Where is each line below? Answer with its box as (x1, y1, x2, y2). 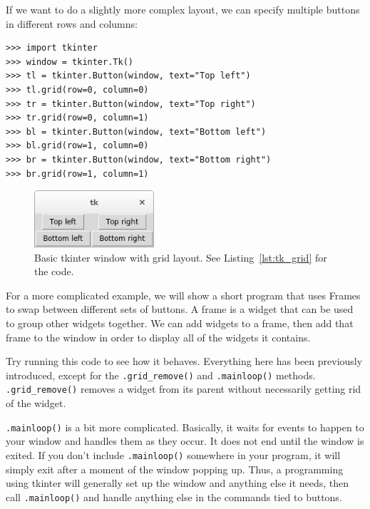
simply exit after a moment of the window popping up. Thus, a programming (6, 461, 344, 476)
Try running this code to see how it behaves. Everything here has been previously (6, 354, 363, 369)
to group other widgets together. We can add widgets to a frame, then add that (6, 315, 354, 330)
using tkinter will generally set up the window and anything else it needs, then (6, 475, 349, 490)
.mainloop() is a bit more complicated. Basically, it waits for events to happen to (6, 419, 364, 434)
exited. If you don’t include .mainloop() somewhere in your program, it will (6, 447, 341, 462)
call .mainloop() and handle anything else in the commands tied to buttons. (6, 489, 342, 504)
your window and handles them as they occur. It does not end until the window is (6, 433, 364, 448)
